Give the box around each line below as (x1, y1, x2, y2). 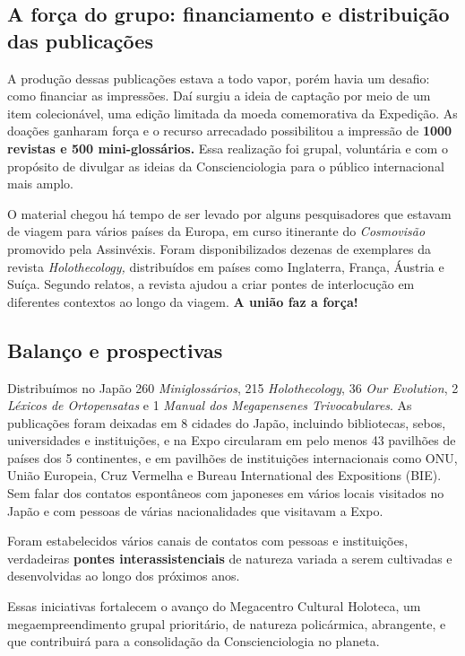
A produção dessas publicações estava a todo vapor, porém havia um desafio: (7, 68, 430, 87)
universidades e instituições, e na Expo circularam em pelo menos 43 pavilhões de (7, 431, 456, 450)
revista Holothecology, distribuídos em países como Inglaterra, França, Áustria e (7, 257, 444, 276)
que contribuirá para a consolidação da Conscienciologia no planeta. (7, 632, 380, 651)
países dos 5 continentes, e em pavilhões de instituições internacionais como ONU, (7, 448, 458, 467)
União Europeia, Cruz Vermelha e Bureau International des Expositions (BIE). (7, 466, 442, 485)
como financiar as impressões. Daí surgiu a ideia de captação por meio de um (7, 86, 431, 105)
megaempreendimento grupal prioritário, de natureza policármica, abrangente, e (7, 614, 446, 633)
